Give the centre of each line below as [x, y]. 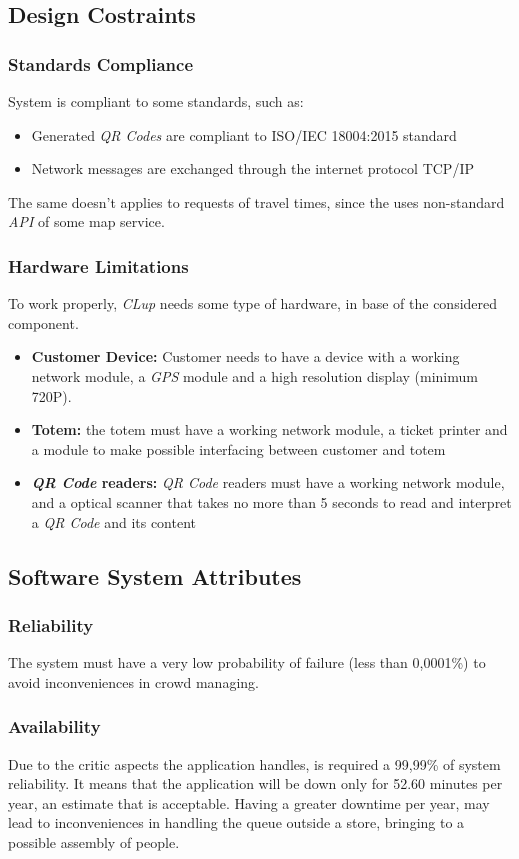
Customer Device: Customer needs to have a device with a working [245, 356]
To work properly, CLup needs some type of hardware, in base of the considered [253, 303]
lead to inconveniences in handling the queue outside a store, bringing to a [236, 822]
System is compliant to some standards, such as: [156, 101]
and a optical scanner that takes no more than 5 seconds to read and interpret [271, 501]
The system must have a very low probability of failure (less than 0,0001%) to [247, 662]
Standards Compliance [101, 63]
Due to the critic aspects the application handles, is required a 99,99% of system [254, 763]
